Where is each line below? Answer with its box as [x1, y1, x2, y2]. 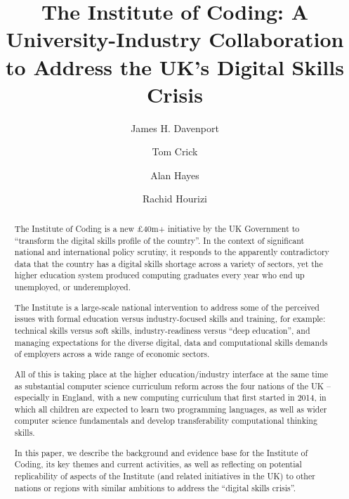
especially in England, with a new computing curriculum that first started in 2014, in [14, 391, 327, 403]
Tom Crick [152, 144, 198, 159]
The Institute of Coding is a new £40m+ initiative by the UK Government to [14, 222, 300, 234]
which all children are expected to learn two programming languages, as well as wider [14, 403, 327, 415]
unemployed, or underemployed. [14, 281, 131, 293]
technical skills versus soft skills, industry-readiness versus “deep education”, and [14, 325, 310, 336]
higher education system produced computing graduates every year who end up [14, 269, 305, 281]
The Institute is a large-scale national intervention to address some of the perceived [14, 301, 320, 313]
